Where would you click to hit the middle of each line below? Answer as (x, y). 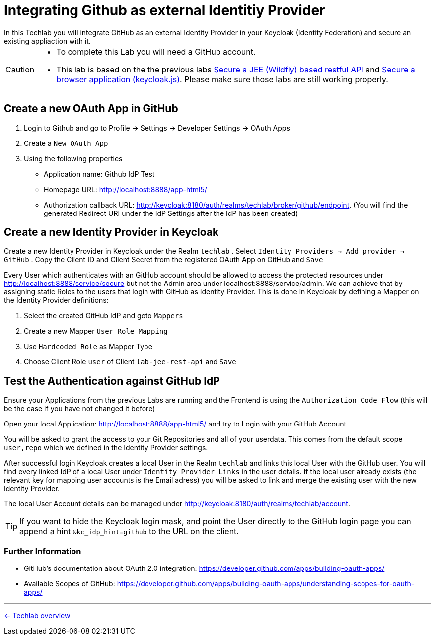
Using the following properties (73, 158)
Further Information (43, 551)
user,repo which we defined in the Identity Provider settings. (106, 448)
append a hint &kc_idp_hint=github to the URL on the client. (129, 532)
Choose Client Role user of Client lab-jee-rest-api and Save (130, 362)
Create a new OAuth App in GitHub (91, 109)
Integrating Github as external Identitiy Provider (165, 10)
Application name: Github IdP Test (99, 174)
